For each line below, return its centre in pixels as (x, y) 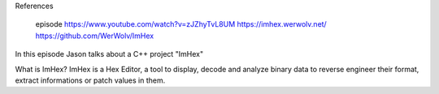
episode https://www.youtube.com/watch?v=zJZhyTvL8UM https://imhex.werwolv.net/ (181, 24)
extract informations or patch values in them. (90, 80)
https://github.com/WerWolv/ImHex (95, 36)
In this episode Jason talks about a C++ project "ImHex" (109, 54)
